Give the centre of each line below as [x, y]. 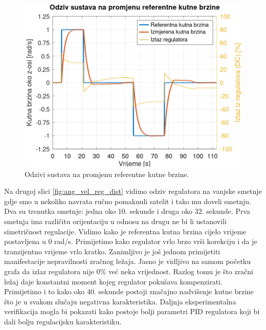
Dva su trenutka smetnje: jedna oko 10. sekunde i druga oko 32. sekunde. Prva [127, 211]
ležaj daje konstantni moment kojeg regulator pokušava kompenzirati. [113, 281]
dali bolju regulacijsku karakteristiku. [63, 321]
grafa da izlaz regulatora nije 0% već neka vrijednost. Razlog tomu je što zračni [129, 271]
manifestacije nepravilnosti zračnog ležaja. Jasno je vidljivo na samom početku [128, 261]
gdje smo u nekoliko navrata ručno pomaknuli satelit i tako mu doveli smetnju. [128, 201]
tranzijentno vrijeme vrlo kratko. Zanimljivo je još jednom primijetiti [112, 251]
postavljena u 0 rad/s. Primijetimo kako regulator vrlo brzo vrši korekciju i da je [131, 241]
